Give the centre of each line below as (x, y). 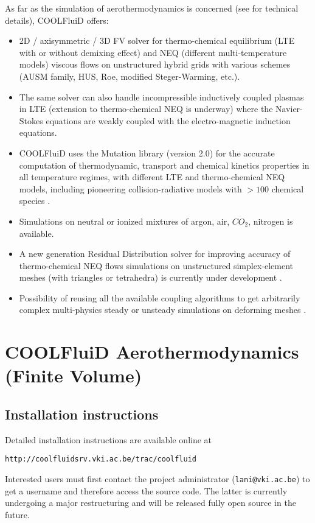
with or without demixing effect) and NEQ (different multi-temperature (153, 52)
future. (17, 514)
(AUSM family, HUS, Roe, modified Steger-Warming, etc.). (130, 76)
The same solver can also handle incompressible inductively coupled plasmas (161, 97)
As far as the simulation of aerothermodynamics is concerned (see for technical (152, 8)
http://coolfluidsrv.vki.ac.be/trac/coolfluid (101, 459)
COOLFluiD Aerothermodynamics (152, 352)
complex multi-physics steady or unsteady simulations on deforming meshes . (163, 310)
